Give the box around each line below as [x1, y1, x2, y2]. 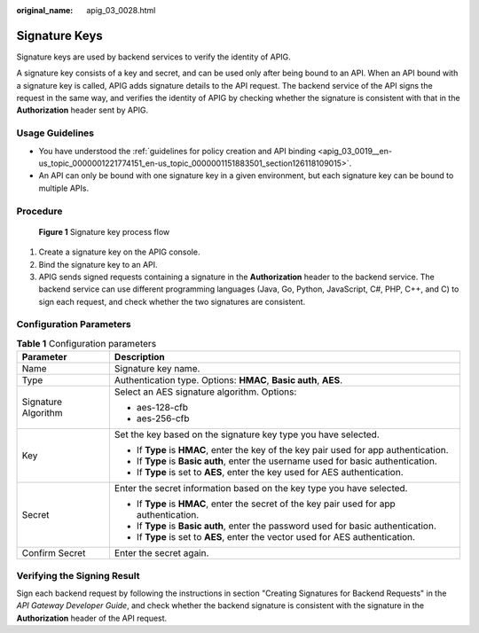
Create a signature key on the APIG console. [38, 246, 200, 257]
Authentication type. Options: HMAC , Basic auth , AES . [114, 374, 343, 387]
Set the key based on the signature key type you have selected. [114, 428, 381, 441]
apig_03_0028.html [86, 5, 156, 15]
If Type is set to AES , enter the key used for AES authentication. [136, 466, 404, 479]
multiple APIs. [38, 183, 89, 193]
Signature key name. [114, 363, 200, 375]
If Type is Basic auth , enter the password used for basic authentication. [136, 520, 436, 532]
